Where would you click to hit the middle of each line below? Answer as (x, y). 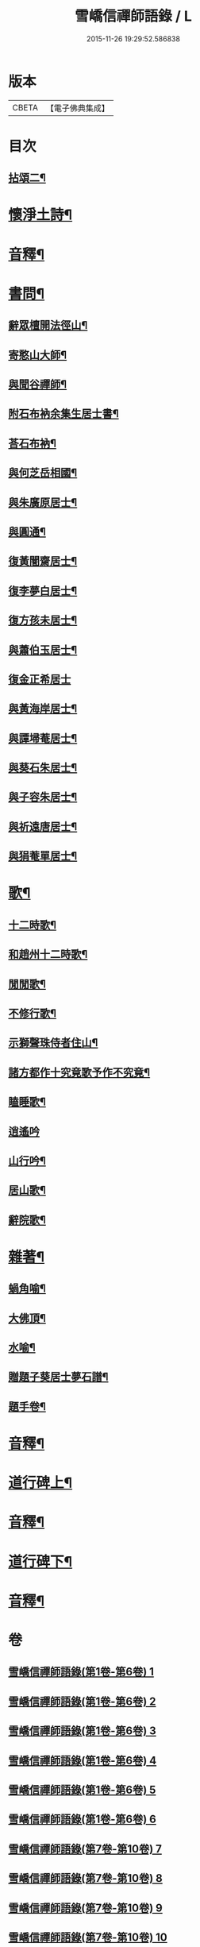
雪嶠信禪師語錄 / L (133, 16)
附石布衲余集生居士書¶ (63, 414)
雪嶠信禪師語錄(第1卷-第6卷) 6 (82, 1820)
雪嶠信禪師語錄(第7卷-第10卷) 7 (85, 1849)
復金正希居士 (40, 679)
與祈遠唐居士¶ (43, 827)
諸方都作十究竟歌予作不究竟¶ (79, 1072)
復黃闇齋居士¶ (43, 561)
